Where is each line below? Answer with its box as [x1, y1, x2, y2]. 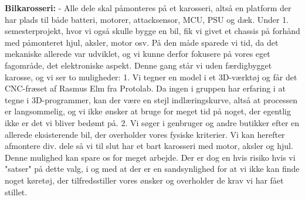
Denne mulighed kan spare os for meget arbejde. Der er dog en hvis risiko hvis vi [5, 151, 296, 163]
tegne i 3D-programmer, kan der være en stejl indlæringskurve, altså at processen [5, 93, 298, 106]
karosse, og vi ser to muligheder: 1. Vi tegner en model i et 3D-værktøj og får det [5, 70, 297, 83]
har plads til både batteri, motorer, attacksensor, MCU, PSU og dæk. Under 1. [5, 13, 289, 25]
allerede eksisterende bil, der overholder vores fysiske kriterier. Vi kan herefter [5, 128, 285, 140]
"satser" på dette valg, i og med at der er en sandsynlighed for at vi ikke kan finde [5, 162, 300, 175]
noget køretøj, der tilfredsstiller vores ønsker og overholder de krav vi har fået [5, 174, 284, 186]
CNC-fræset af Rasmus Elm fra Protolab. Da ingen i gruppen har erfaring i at [5, 82, 286, 94]
